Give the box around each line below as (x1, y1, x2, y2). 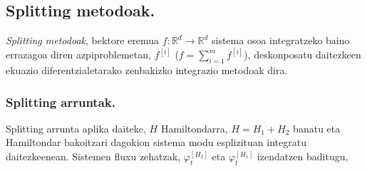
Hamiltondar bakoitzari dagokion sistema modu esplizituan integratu (6, 135, 306, 150)
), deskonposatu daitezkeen (244, 47, 361, 62)
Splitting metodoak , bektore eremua (6, 33, 160, 48)
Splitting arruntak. (6, 93, 115, 110)
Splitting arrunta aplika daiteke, (6, 120, 146, 135)
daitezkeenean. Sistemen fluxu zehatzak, (6, 149, 181, 164)
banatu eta (293, 120, 341, 135)
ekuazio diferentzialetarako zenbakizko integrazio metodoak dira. (6, 63, 288, 78)
